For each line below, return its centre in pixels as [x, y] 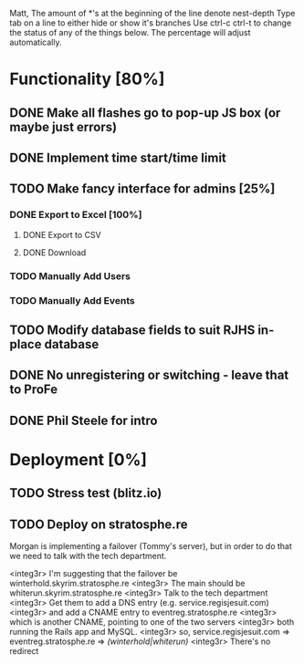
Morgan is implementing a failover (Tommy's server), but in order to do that [151, 546]
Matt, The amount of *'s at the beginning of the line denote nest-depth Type [152, 13]
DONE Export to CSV [62, 234]
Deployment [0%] [79, 459]
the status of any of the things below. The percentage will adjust [130, 32]
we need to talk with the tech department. [88, 556]
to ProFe [34, 390]
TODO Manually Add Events [72, 300]
